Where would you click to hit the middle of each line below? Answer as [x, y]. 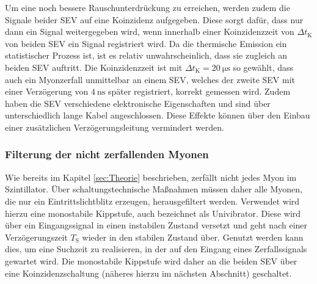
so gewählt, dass [263, 67]
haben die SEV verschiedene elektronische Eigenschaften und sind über [138, 103]
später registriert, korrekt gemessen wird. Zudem [199, 91]
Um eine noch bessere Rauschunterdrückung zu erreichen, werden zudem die [148, 7]
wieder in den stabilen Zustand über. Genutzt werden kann [193, 237]
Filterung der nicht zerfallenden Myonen [107, 154]
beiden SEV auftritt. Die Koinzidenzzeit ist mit [94, 67]
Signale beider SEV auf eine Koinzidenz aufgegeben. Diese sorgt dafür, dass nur [154, 19]
